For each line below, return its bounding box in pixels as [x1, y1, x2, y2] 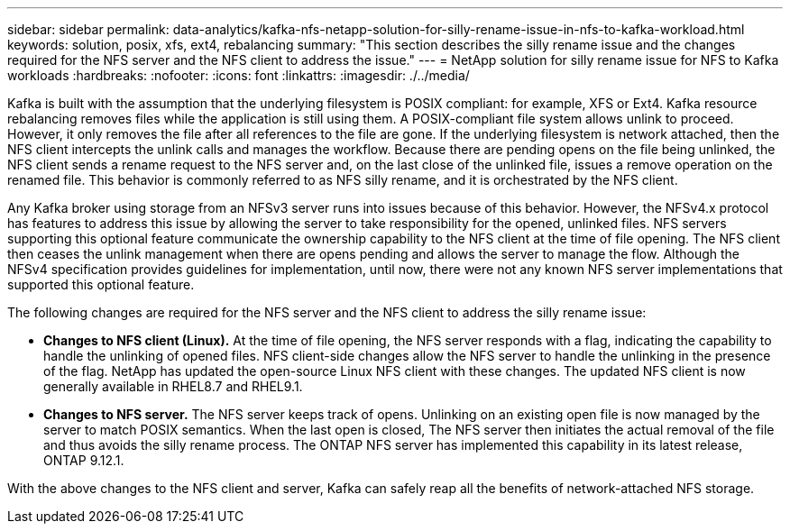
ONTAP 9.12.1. [43, 453, 124, 468]
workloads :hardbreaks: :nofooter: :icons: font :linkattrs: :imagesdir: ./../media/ [7, 68, 470, 83]
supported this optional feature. [7, 277, 195, 292]
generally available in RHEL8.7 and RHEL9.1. [43, 379, 303, 394]
